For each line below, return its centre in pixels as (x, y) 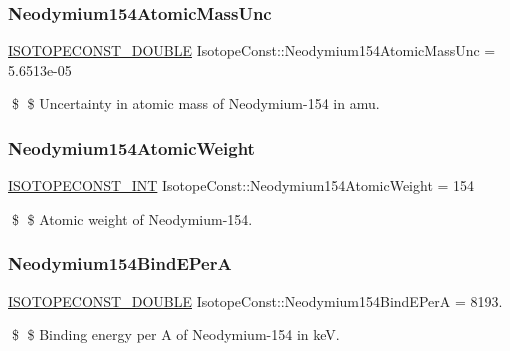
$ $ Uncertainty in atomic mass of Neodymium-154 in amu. (195, 103)
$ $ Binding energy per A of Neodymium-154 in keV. (175, 334)
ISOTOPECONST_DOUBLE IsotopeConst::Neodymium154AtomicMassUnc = (252, 50)
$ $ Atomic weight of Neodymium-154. (132, 218)
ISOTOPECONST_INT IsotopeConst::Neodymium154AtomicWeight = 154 (241, 185)
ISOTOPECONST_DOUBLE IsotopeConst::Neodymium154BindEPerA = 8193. (255, 300)
